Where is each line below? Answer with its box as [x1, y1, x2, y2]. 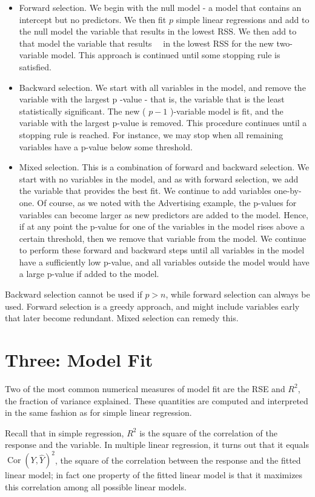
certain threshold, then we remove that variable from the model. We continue [19, 232, 307, 244]
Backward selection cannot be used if [5, 288, 142, 301]
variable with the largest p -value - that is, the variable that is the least [19, 93, 285, 105]
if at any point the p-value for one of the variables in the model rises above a [19, 220, 305, 233]
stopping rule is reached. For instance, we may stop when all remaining [19, 128, 283, 141]
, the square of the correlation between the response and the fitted [55, 453, 301, 466]
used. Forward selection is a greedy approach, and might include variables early [5, 299, 300, 312]
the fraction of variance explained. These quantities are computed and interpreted [5, 394, 308, 407]
